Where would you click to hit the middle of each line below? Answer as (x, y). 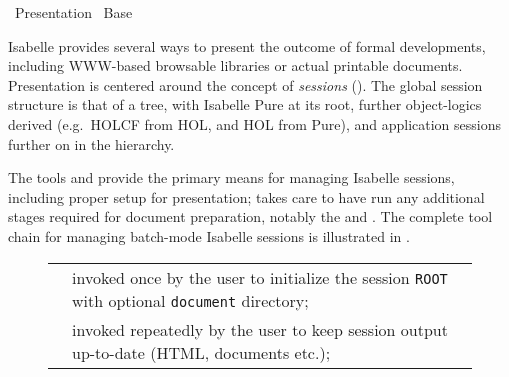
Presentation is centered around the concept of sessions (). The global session (245, 84)
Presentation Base (73, 12)
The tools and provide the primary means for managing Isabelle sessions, (231, 177)
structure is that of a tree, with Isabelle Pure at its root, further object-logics (245, 104)
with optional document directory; (190, 300)
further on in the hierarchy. (91, 143)
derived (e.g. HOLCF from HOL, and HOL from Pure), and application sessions (255, 123)
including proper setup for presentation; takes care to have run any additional (246, 196)
